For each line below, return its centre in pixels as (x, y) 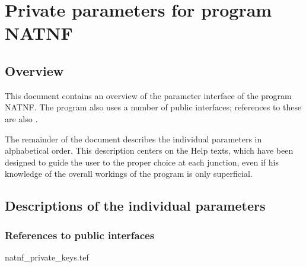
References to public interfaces (80, 235)
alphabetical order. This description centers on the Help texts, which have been (149, 150)
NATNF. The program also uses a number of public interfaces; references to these (153, 107)
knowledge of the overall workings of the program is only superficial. (129, 174)
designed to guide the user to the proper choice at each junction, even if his (142, 162)
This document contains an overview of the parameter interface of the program (148, 95)
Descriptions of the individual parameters (135, 206)
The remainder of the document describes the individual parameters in (133, 139)
